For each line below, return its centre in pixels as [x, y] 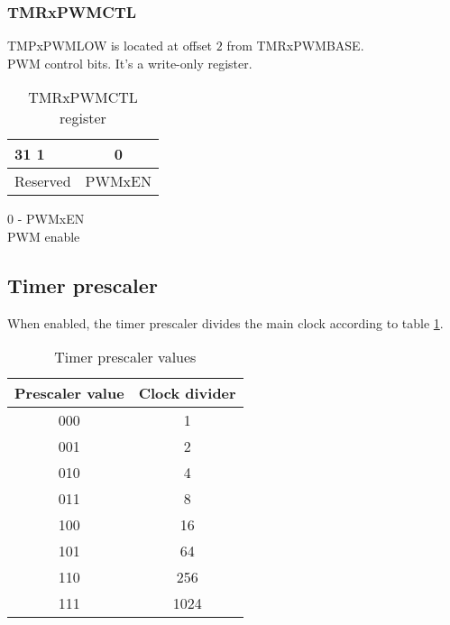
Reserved [43, 181]
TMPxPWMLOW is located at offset [110, 46]
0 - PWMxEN [46, 219]
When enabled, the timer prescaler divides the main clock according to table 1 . [225, 322]
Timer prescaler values [125, 357]
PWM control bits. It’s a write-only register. [130, 63]
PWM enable [44, 236]
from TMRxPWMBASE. [295, 46]
